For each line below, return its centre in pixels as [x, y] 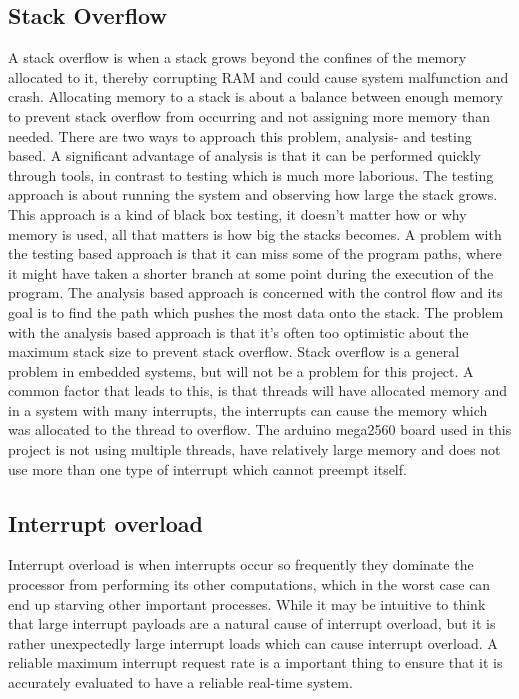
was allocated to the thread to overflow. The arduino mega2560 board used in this [260, 429]
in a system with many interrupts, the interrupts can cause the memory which [248, 409]
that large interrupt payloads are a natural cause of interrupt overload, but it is [252, 623]
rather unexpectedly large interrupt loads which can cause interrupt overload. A [253, 642]
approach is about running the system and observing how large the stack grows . [253, 194]
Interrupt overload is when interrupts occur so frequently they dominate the [241, 564]
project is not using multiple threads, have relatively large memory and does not [254, 449]
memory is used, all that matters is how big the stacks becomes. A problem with [255, 233]
